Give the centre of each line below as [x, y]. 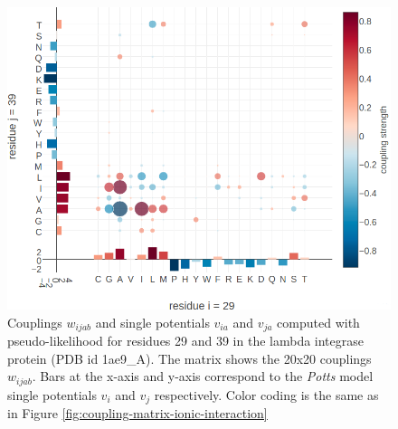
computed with [318, 322]
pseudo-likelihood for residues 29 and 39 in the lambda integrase [186, 341]
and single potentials [152, 322]
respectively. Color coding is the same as [266, 394]
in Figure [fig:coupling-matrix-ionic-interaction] [137, 413]
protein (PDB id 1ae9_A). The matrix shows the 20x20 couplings [190, 358]
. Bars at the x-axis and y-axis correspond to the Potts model [203, 376]
